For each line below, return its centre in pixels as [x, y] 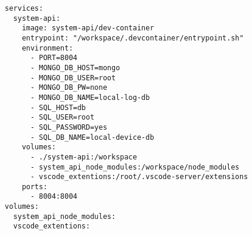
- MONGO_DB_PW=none [69, 88]
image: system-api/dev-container [88, 28]
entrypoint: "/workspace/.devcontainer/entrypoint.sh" [133, 38]
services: [24, 8]
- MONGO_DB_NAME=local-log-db [90, 97]
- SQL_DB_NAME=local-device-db [92, 137]
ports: [35, 187]
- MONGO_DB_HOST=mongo [75, 68]
